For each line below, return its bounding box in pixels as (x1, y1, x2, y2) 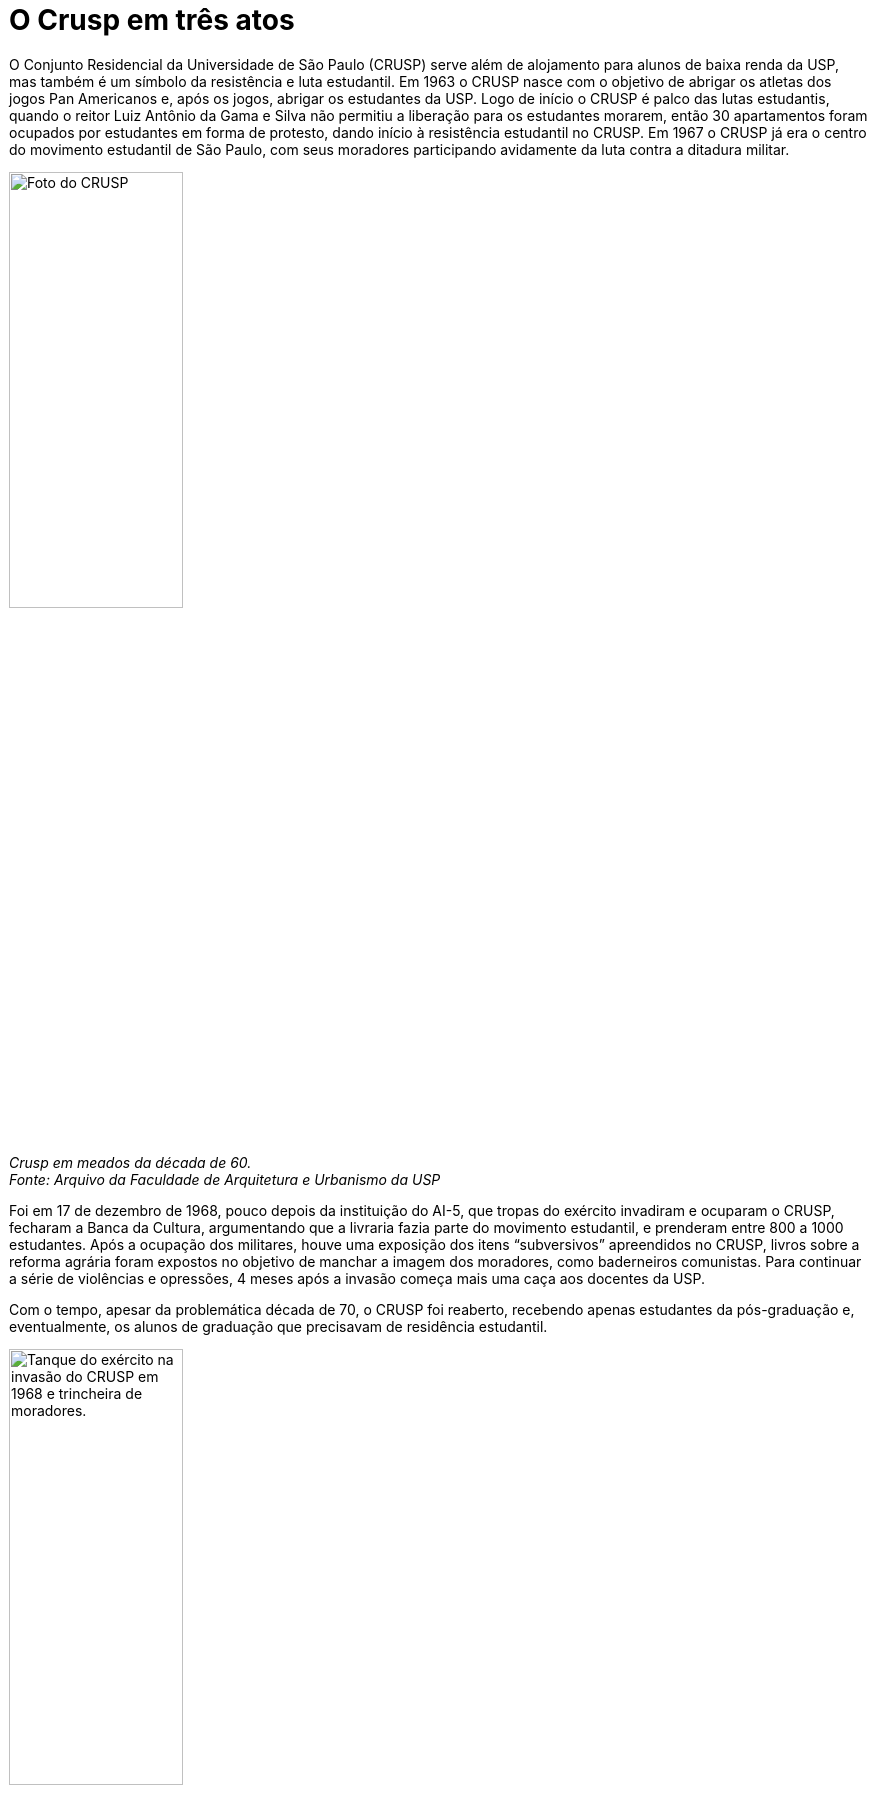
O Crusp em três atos (9, 3, 295, 37)
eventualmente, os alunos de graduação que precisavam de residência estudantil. (9, 1318, 548, 1336)
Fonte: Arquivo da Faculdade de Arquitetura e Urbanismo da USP (9, 1171, 441, 1189)
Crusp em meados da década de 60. (9, 1154, 252, 1172)
